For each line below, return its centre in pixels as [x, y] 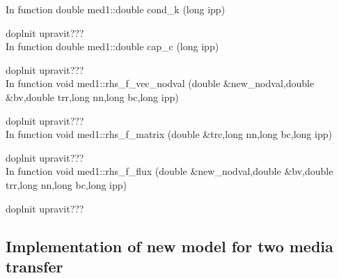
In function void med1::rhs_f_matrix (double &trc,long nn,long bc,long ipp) [169, 134]
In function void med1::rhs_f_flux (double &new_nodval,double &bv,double [169, 171]
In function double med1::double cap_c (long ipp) [112, 46]
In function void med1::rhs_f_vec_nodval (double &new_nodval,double [160, 83]
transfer [34, 266]
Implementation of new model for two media [169, 246]
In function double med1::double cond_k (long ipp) [116, 9]
